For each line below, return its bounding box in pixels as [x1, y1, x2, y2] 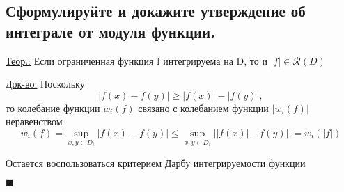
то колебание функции [6, 100, 100, 115]
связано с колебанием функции [138, 100, 269, 115]
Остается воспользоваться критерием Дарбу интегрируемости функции [6, 155, 306, 170]
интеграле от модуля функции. [6, 20, 215, 42]
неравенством [6, 114, 63, 129]
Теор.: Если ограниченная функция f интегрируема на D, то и [6, 53, 267, 67]
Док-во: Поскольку [6, 77, 85, 91]
